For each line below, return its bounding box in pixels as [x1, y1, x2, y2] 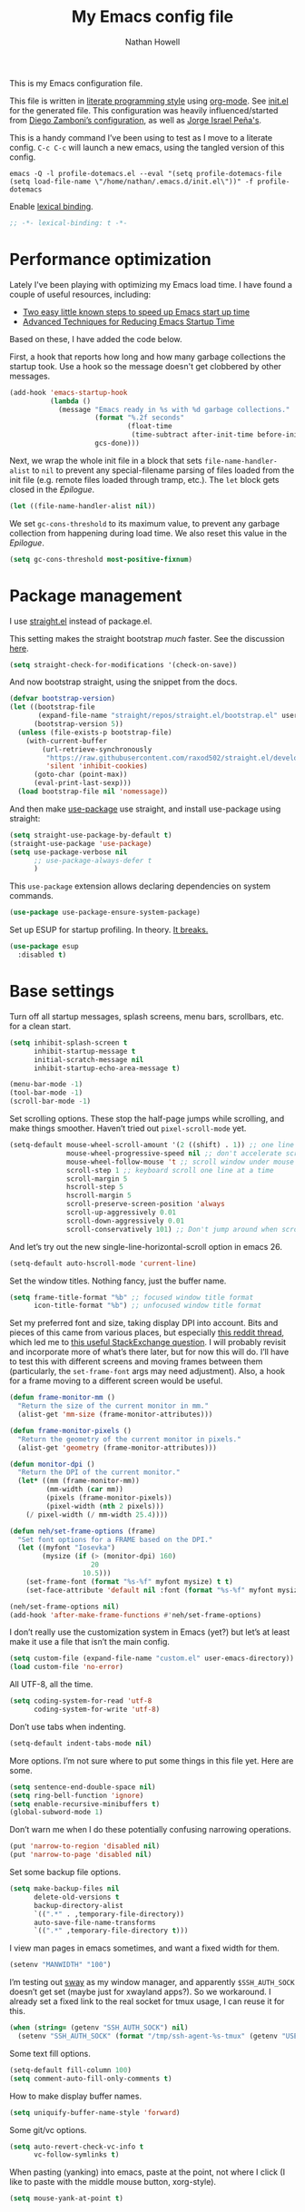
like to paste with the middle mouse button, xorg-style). [9, 2177, 216, 2187]
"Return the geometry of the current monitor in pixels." [17, 1434, 242, 1444]
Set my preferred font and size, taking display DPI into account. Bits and [9, 1318, 279, 1329]
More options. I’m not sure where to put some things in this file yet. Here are [9, 1755, 294, 1766]
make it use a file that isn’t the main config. [9, 1637, 171, 1647]
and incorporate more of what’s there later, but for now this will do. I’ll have [9, 1346, 290, 1358]
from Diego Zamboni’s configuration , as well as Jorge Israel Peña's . [9, 114, 261, 125]
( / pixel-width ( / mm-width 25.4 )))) [25, 1509, 169, 1519]
